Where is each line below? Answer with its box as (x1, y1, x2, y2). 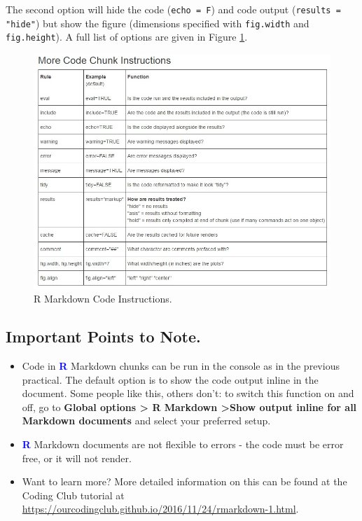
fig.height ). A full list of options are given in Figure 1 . (6, 29, 248, 44)
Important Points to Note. (6, 326, 201, 347)
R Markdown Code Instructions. (34, 291, 172, 306)
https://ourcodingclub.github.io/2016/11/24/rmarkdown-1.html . (22, 501, 299, 516)
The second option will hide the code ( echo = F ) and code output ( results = (6, 2, 341, 16)
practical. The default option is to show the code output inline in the (22, 372, 319, 387)
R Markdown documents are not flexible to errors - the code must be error (22, 437, 344, 452)
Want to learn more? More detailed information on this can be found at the (22, 474, 347, 489)
